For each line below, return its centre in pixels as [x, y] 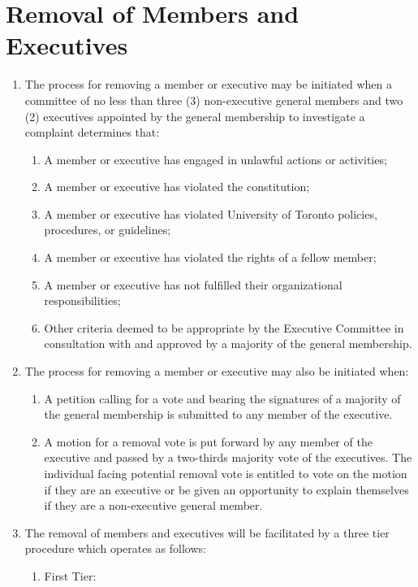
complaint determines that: [92, 132]
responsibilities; [82, 300]
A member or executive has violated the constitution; [177, 187]
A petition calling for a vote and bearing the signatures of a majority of [222, 398]
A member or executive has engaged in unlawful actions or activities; [215, 159]
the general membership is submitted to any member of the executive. [218, 414]
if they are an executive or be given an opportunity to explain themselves [226, 489]
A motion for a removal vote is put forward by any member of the [208, 441]
